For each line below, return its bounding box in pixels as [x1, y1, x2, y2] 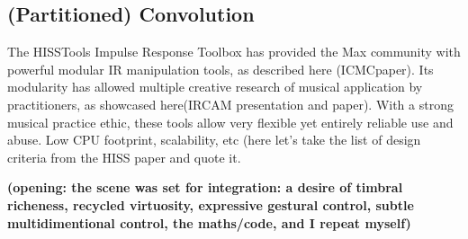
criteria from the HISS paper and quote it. [7, 147, 241, 166]
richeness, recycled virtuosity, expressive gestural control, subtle [7, 195, 414, 214]
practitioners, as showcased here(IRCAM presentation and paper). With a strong [7, 94, 454, 113]
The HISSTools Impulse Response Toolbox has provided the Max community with [7, 42, 461, 61]
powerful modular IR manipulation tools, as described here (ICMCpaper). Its [7, 59, 434, 78]
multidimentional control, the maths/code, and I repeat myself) [7, 213, 411, 232]
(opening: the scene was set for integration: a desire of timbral [7, 178, 403, 197]
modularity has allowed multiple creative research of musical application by [7, 77, 423, 96]
